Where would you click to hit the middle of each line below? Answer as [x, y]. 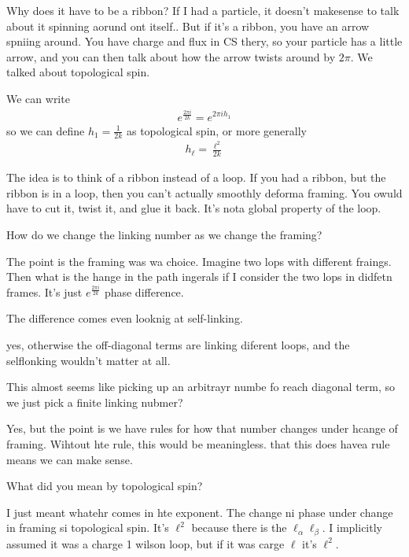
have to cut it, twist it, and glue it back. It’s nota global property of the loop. [194, 208]
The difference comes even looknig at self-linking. [125, 318]
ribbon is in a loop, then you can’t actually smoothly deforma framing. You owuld [204, 192]
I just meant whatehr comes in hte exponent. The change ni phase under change [200, 512]
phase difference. [144, 291]
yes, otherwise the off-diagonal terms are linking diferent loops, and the [178, 345]
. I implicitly [352, 527]
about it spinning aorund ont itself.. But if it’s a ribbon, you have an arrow [188, 26]
